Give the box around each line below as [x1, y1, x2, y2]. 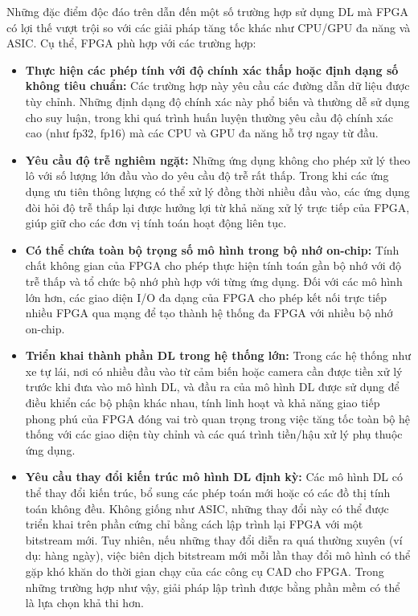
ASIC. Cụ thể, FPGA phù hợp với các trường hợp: [6, 35, 256, 51]
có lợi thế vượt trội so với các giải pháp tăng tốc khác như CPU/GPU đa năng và [6, 18, 411, 35]
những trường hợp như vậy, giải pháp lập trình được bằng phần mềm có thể [25, 578, 400, 595]
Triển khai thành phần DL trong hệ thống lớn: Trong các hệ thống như [25, 347, 412, 364]
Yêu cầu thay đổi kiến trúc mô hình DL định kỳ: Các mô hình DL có [25, 468, 403, 485]
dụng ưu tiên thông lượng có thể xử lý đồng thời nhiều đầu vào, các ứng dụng [25, 182, 410, 199]
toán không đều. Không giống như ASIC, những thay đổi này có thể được [25, 500, 389, 516]
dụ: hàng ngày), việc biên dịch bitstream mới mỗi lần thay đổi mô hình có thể [25, 547, 411, 564]
